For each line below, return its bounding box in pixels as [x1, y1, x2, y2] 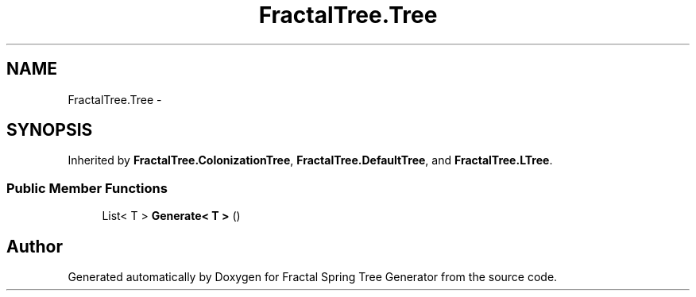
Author [6, 236, 63, 256]
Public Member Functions [6, 179, 168, 196]
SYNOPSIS [6, 120, 93, 141]
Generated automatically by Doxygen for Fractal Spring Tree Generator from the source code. [68, 270, 558, 284]
